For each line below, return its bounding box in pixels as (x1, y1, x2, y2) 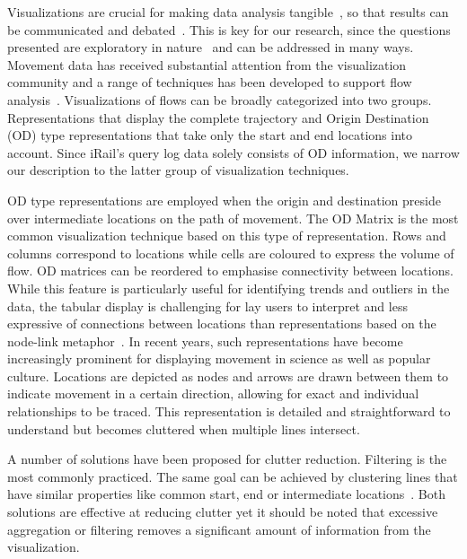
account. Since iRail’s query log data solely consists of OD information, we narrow (7, 143, 460, 162)
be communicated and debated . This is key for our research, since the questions (7, 20, 451, 39)
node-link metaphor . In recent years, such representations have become (7, 331, 403, 350)
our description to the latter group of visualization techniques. (7, 161, 349, 179)
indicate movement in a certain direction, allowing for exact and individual (7, 384, 419, 403)
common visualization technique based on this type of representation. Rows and (7, 226, 446, 245)
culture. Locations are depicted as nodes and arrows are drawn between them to (7, 366, 449, 385)
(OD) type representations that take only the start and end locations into (7, 126, 412, 144)
